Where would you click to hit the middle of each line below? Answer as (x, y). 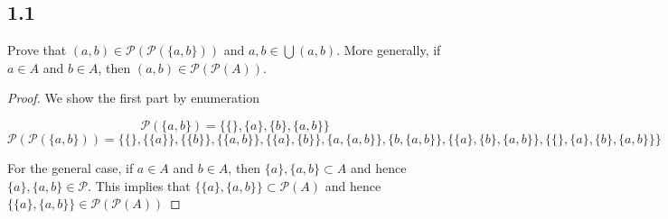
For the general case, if (71, 167)
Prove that (37, 50)
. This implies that (139, 185)
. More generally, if (389, 50)
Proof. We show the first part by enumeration (134, 98)
